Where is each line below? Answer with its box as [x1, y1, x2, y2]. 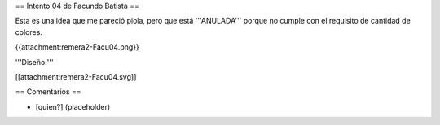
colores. [15, 27, 42, 37]
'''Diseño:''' [15, 57, 54, 67]
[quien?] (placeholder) [35, 101, 111, 111]
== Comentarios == [15, 87, 81, 97]
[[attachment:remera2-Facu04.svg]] [15, 71, 137, 81]
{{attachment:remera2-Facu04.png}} [15, 42, 140, 52]
